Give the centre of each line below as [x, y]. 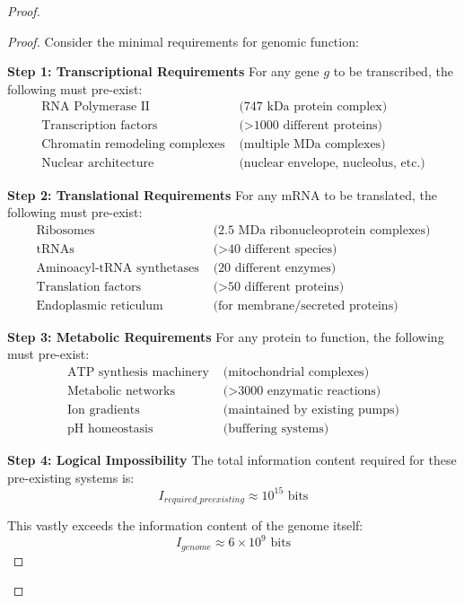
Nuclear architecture [98, 164]
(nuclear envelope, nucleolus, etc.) [332, 164]
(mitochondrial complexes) [296, 373]
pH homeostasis [110, 429]
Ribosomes [66, 230]
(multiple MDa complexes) [312, 145]
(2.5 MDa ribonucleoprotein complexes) [322, 230]
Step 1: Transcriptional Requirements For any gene [163, 71]
